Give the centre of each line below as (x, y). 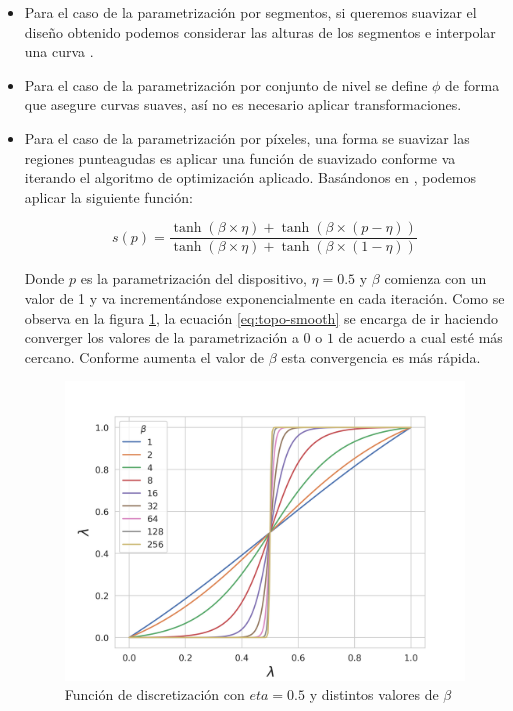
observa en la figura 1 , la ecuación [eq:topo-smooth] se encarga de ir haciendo (261, 317)
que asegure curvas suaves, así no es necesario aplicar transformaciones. (243, 104)
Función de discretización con (154, 694)
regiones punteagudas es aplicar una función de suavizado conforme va (240, 157)
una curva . (59, 51)
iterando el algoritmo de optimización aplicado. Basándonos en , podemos (250, 177)
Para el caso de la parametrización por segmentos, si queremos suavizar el (250, 12)
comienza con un (435, 278)
